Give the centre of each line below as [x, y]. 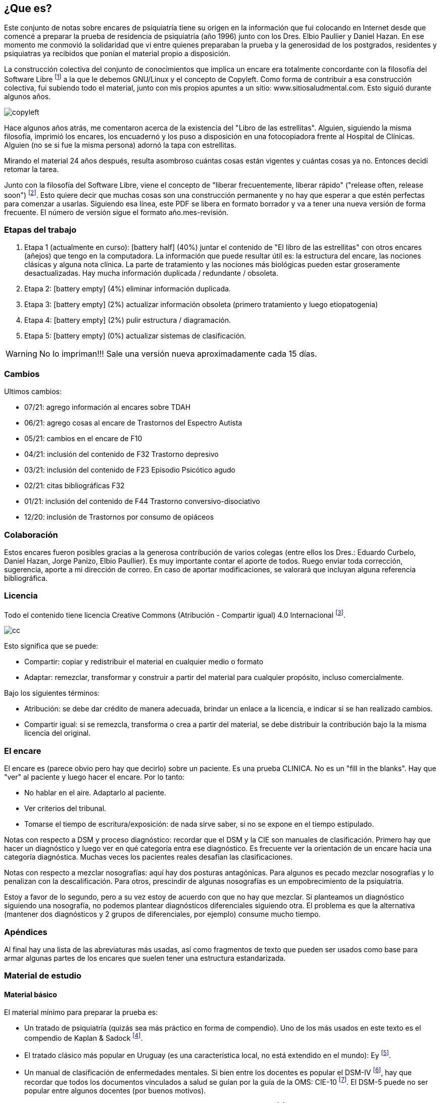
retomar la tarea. [32, 169]
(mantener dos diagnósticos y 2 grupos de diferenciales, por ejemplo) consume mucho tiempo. [162, 914]
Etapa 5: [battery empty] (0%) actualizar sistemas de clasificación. [135, 336]
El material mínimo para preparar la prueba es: [81, 1012]
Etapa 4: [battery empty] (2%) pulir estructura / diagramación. [128, 320]
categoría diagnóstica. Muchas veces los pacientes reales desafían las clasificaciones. [149, 857]
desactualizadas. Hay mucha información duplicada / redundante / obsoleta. [151, 273]
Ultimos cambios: [33, 392]
